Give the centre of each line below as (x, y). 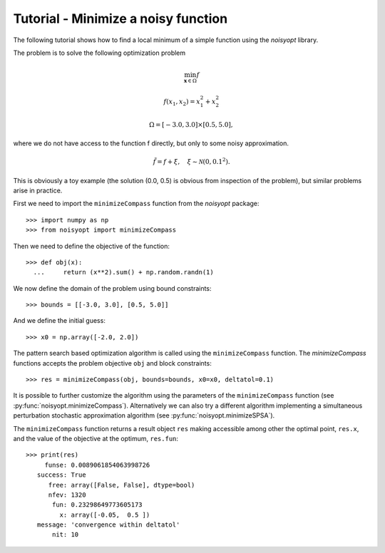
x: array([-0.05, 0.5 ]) (105, 515)
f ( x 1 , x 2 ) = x (182, 102)
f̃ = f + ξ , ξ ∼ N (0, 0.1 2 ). (192, 161)
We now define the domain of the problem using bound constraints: (112, 288)
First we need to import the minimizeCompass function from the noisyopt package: (136, 204)
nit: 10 (66, 535)
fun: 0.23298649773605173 (97, 505)
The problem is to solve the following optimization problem (99, 53)
